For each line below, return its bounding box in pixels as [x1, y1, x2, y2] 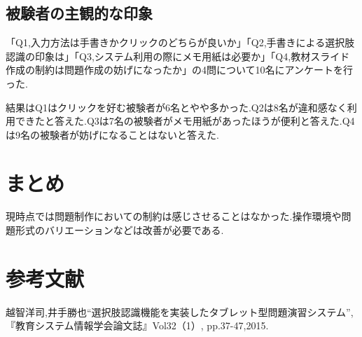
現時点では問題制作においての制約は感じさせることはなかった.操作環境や [6, 209, 342, 223]
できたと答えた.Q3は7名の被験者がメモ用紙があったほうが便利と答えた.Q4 [15, 114, 355, 128]
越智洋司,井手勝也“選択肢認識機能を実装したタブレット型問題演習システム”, [6, 304, 354, 319]
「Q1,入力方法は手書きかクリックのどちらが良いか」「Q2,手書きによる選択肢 [6, 35, 355, 50]
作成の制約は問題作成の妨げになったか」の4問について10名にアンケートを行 [6, 62, 354, 77]
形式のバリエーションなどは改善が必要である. [15, 223, 224, 238]
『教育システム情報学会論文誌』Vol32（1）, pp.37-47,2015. [6, 318, 269, 333]
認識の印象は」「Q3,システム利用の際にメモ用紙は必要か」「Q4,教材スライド [6, 48, 350, 63]
